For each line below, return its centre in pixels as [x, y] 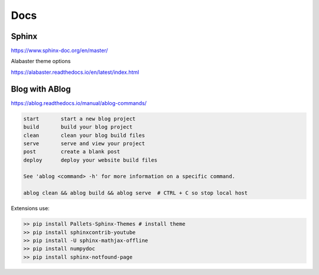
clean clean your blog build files [84, 135]
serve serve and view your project [84, 143]
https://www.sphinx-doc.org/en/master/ [60, 51]
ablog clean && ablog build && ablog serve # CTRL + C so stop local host [136, 193]
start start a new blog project [79, 119]
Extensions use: [30, 208]
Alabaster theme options [41, 61]
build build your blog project [78, 127]
